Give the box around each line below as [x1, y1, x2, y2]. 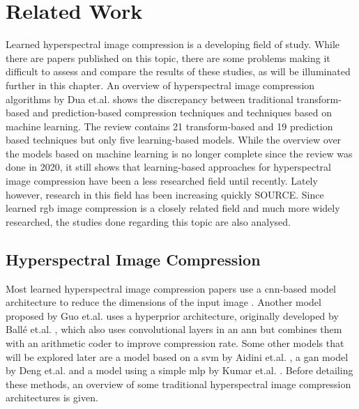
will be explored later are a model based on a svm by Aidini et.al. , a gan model [6, 349, 349, 364]
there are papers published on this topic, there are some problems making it [6, 50, 330, 65]
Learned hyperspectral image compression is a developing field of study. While [6, 37, 340, 52]
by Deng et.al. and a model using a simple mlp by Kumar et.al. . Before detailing [6, 363, 353, 378]
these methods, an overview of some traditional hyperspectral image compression [6, 376, 351, 391]
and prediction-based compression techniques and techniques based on [32, 105, 333, 120]
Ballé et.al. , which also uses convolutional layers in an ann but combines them [6, 322, 342, 337]
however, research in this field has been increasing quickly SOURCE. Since [6, 187, 324, 201]
